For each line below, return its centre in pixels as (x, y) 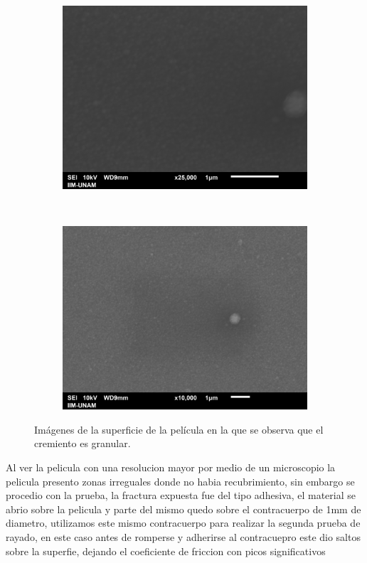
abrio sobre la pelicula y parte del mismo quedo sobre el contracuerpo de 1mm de (183, 509)
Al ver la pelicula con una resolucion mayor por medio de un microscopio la (171, 467)
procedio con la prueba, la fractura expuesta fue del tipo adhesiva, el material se (181, 495)
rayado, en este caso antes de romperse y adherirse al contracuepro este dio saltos (183, 536)
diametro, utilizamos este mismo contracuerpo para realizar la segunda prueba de (183, 523)
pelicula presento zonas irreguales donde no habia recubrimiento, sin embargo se (180, 481)
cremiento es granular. (83, 443)
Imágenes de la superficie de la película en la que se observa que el (179, 429)
